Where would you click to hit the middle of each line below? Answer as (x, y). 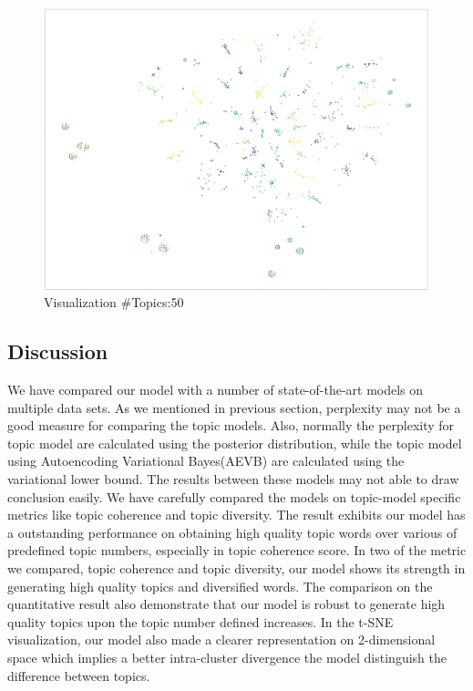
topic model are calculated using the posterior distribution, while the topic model (235, 443)
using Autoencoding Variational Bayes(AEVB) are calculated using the (206, 461)
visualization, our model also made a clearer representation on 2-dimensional (221, 639)
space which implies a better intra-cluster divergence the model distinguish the (227, 658)
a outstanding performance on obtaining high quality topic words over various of (232, 532)
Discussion (58, 351)
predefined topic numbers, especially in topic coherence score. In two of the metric (237, 550)
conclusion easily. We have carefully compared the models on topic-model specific (234, 496)
